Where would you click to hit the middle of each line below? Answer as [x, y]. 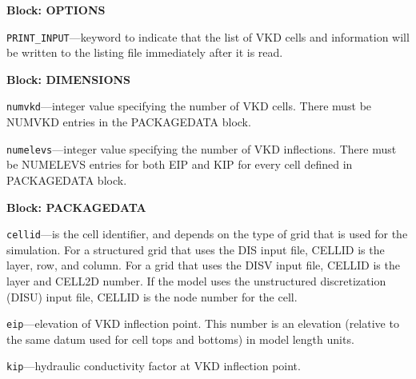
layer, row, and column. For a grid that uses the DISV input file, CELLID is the [203, 265]
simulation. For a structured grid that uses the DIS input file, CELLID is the [196, 249]
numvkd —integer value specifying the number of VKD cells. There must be [189, 106]
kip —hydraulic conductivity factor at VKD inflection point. [154, 366]
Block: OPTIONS [56, 10]
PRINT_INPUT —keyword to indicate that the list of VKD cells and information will [208, 36]
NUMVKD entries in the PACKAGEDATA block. [129, 122]
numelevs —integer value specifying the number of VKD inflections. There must [202, 148]
